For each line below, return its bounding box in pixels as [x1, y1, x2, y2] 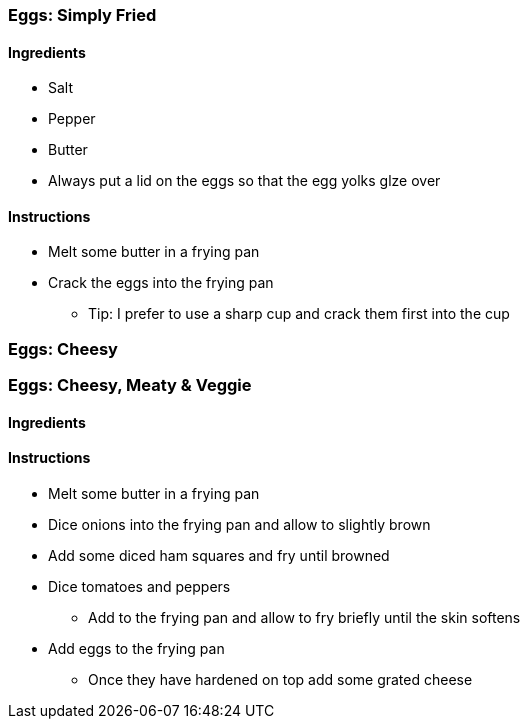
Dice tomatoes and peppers [48, 578, 231, 596]
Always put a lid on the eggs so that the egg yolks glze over [48, 172, 441, 190]
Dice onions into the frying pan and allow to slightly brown [48, 516, 431, 534]
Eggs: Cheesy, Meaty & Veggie [8, 375, 252, 396]
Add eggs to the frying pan [48, 640, 225, 658]
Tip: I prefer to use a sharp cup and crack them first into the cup [88, 305, 510, 323]
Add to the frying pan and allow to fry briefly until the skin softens [88, 609, 521, 627]
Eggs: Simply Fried [8, 5, 157, 25]
